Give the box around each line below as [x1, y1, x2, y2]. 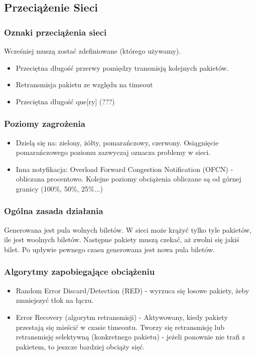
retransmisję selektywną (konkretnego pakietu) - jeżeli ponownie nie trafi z [16, 331, 245, 342]
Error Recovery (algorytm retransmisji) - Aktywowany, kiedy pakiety [16, 311, 228, 322]
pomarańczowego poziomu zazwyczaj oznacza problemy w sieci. [16, 147, 211, 157]
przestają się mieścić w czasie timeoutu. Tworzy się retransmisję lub [16, 321, 224, 332]
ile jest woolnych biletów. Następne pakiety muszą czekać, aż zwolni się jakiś [4, 234, 239, 245]
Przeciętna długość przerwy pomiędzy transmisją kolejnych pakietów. [16, 62, 229, 73]
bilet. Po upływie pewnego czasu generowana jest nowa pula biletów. [4, 244, 215, 254]
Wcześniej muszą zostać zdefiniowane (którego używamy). [4, 46, 181, 56]
